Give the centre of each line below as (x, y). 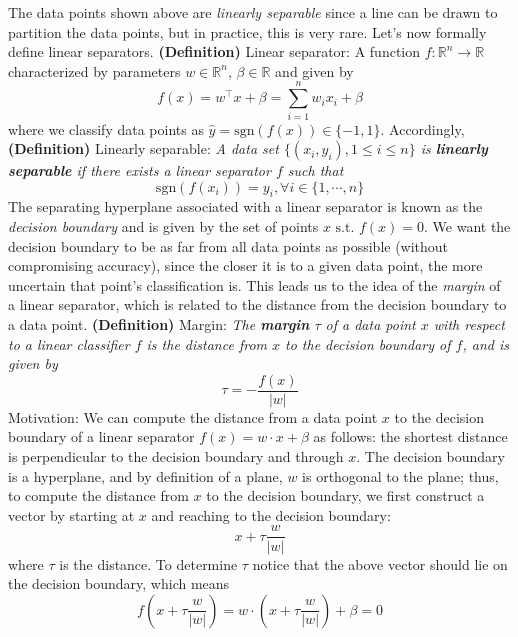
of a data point (370, 324)
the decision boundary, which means (119, 583)
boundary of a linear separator (101, 436)
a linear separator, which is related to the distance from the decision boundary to (257, 304)
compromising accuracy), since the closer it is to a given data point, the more (245, 265)
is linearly (454, 148)
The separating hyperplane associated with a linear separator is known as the (245, 206)
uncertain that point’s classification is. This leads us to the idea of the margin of (254, 284)
